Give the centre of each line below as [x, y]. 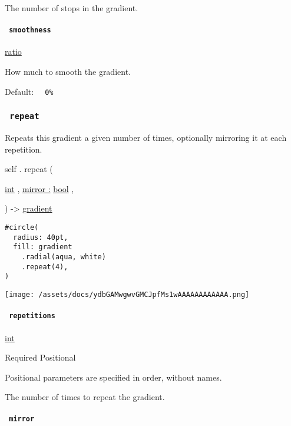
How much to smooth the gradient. [68, 72]
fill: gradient [43, 247]
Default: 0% [29, 91]
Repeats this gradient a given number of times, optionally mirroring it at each [146, 138]
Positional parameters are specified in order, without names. [113, 377]
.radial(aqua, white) [64, 257]
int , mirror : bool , [39, 188]
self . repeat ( [29, 169]
